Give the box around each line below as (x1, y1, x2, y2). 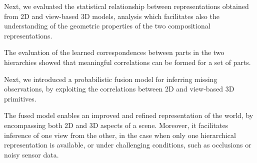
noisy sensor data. (4, 149, 59, 159)
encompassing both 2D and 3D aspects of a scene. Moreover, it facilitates (4, 119, 228, 130)
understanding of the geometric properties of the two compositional (4, 20, 210, 31)
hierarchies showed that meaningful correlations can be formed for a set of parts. (4, 56, 251, 67)
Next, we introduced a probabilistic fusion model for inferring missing (4, 73, 217, 84)
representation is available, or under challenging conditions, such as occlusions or (4, 139, 251, 150)
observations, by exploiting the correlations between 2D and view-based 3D (4, 83, 234, 94)
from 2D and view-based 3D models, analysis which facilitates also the (4, 10, 219, 21)
